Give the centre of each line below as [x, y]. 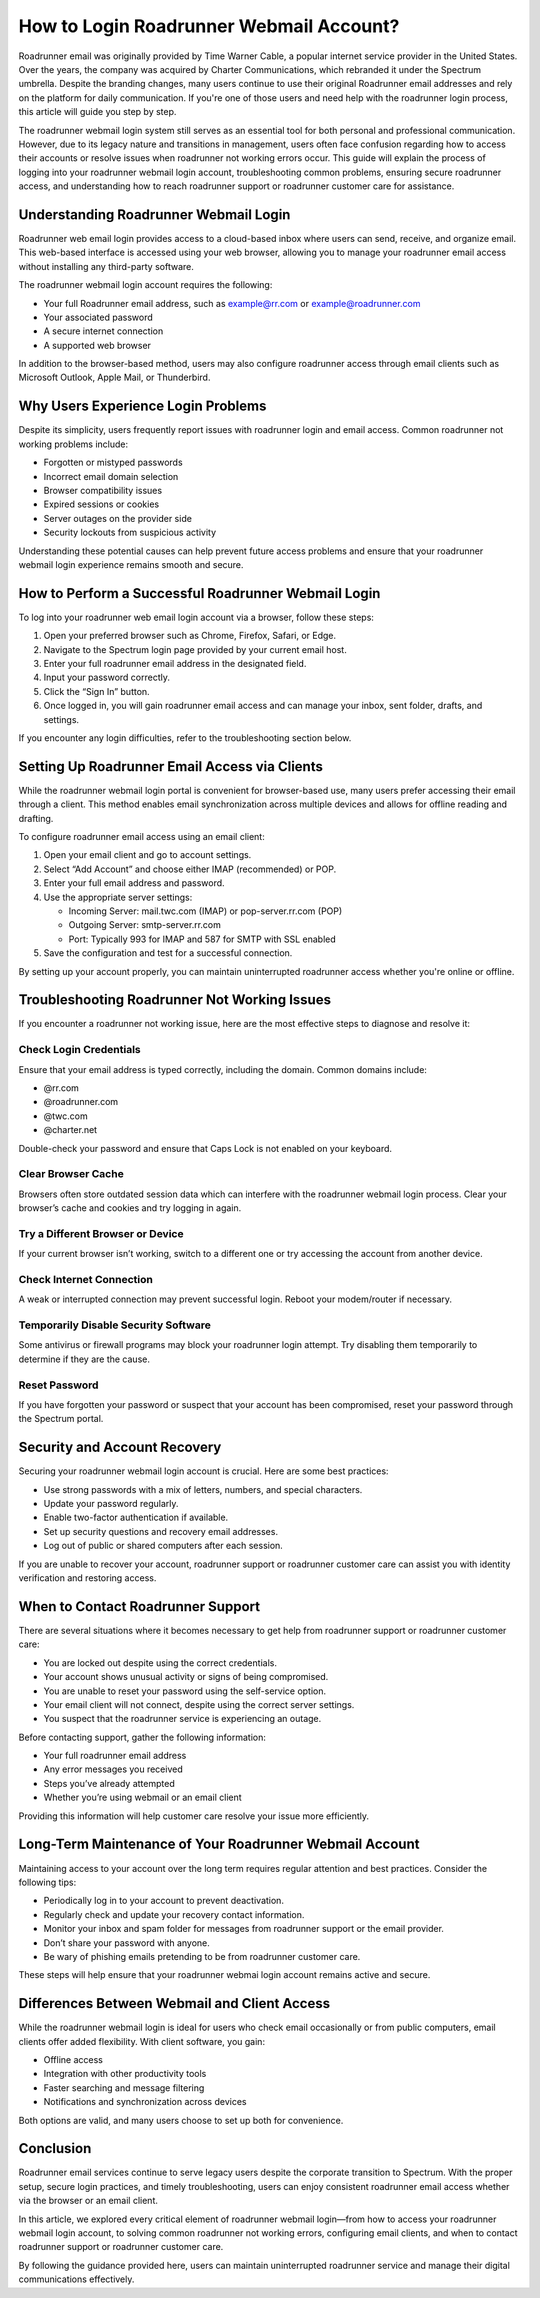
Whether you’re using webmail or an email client [142, 1797]
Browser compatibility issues [103, 490]
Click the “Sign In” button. [96, 691]
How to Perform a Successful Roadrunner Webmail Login [199, 593]
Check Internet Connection [86, 1279]
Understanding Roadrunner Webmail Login [154, 214]
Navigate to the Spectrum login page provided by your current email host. [195, 649]
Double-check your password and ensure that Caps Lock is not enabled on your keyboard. [205, 1148]
